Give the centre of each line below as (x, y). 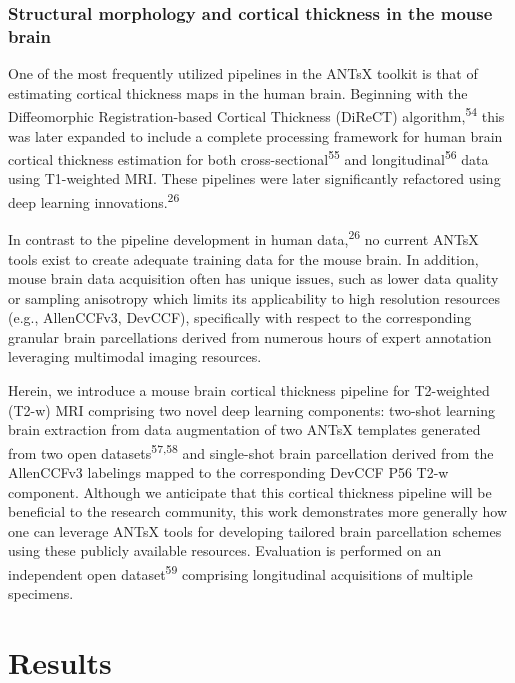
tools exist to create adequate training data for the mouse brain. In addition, (243, 258)
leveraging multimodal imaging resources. (135, 356)
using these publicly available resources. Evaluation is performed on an (225, 550)
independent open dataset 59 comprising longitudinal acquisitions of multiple (240, 572)
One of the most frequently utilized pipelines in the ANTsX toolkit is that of (243, 73)
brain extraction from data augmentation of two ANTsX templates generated (244, 429)
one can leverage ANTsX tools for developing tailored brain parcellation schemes (255, 530)
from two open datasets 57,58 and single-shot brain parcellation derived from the (251, 451)
